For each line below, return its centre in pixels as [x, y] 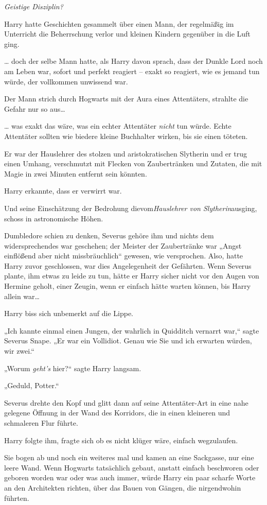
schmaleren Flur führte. [41, 423]
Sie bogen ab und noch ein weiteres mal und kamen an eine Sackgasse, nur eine [129, 457]
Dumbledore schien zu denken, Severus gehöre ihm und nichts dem [109, 236]
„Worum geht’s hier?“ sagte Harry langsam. [73, 368]
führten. [17, 498]
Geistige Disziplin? [34, 6]
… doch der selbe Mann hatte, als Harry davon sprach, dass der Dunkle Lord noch [133, 61]
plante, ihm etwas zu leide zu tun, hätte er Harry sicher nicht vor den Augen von [132, 276]
